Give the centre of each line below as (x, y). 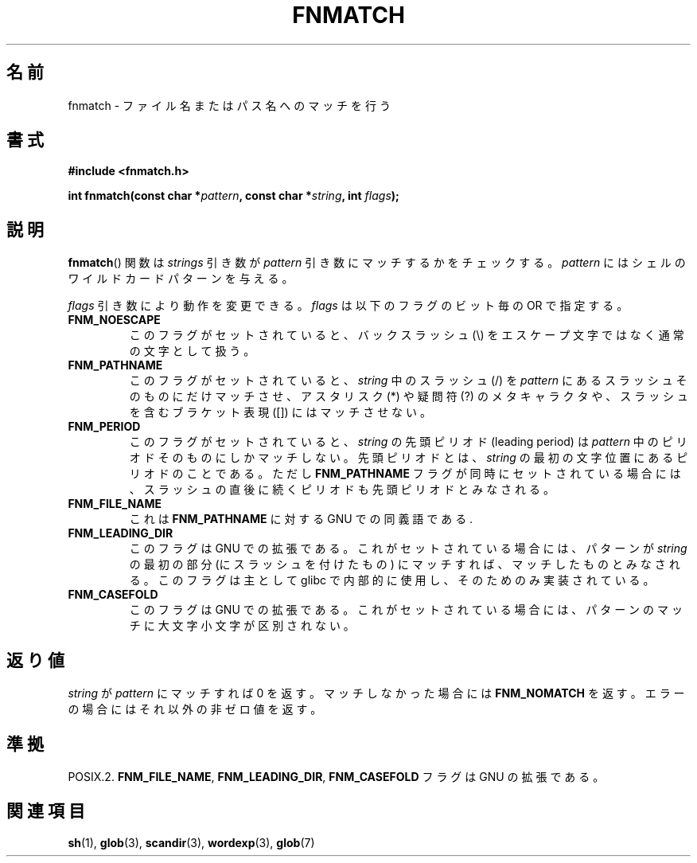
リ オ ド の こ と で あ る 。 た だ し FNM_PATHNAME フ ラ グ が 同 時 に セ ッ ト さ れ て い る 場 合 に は (405, 474)
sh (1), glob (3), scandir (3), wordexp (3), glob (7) (191, 842)
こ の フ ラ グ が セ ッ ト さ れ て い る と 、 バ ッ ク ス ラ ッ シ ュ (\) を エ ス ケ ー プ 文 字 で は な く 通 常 (407, 335)
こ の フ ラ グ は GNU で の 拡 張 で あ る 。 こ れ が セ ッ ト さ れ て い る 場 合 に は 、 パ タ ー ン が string (408, 549)
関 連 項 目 (46, 811)
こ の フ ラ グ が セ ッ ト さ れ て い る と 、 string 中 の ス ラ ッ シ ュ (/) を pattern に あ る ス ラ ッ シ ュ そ (408, 381)
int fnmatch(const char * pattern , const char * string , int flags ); (234, 196)
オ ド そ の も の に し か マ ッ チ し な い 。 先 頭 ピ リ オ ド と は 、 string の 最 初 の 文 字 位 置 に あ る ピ (409, 458)
